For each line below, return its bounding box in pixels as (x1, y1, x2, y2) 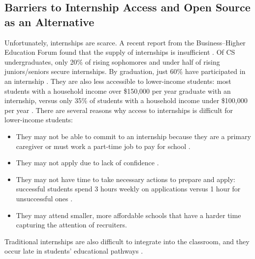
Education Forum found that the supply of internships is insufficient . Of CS (4, 47, 235, 57)
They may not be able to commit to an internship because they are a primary (16, 131, 251, 141)
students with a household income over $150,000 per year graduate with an (4, 85, 231, 96)
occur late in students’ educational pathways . (4, 246, 143, 256)
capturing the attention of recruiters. (16, 220, 127, 230)
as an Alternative (4, 14, 95, 29)
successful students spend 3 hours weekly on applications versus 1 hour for (16, 184, 241, 194)
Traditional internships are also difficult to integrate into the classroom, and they (4, 236, 250, 246)
